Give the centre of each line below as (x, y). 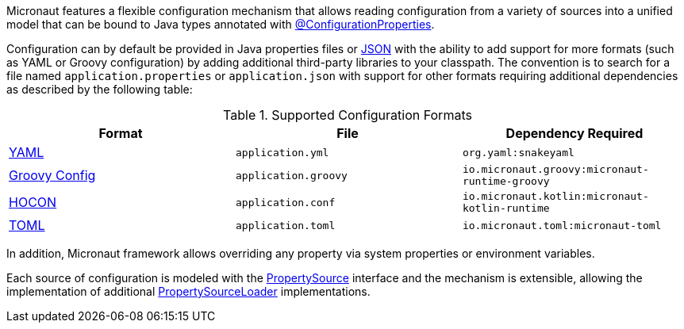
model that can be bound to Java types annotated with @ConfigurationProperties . (221, 24)
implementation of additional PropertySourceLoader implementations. (188, 291)
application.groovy (291, 175)
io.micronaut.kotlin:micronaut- (555, 196)
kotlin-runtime (506, 208)
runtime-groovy (506, 181)
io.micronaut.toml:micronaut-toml (562, 225)
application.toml (285, 225)
